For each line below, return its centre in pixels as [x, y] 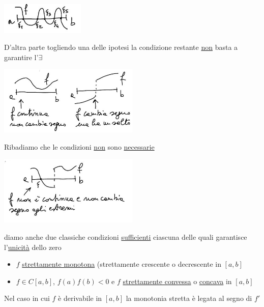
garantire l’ [21, 57]
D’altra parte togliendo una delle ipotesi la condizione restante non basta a [121, 47]
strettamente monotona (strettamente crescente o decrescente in [122, 264]
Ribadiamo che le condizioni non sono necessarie [79, 146]
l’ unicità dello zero [33, 247]
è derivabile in [80, 298]
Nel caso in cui [27, 298]
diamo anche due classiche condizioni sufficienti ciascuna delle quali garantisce [126, 236]
